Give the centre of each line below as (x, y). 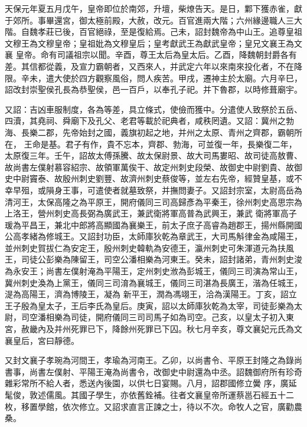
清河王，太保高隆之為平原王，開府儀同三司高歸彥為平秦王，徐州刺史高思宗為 (153, 201)
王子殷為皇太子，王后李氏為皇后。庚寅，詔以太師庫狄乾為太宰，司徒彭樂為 (149, 305)
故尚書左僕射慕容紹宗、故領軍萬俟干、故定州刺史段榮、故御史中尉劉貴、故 (149, 167)
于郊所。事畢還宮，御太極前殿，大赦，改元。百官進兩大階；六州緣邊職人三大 (153, 20)
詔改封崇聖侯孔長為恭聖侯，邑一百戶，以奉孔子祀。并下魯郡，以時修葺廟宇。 (153, 89)
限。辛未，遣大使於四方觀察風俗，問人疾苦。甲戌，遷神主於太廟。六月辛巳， (153, 78)
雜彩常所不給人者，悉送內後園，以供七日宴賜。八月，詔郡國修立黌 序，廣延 (151, 383)
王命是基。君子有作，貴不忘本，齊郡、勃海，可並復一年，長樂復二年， (160, 144)
